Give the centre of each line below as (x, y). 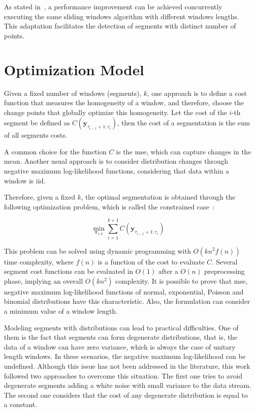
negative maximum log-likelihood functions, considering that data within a (117, 171)
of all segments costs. (36, 135)
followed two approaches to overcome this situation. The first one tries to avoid (123, 375)
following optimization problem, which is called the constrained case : (109, 206)
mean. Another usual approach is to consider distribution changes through (116, 161)
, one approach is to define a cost (197, 93)
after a (168, 271)
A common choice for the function (55, 151)
